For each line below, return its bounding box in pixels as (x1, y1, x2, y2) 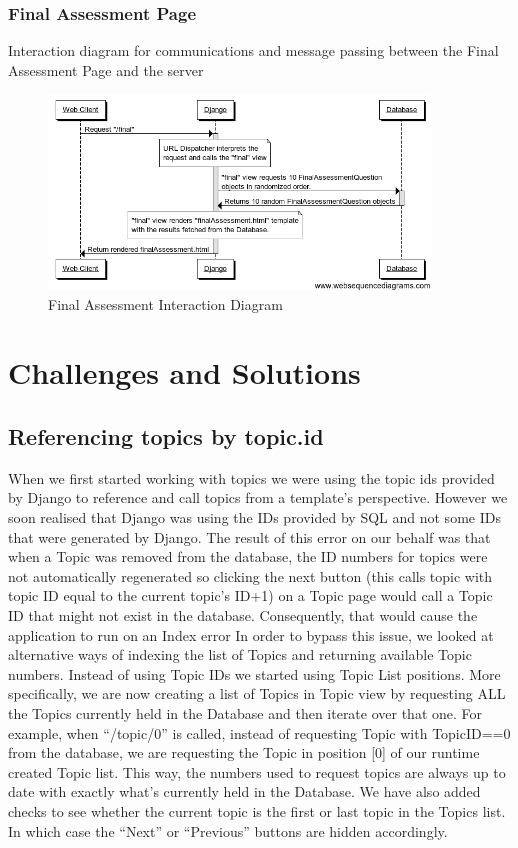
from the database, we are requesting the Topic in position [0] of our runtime (8, 742, 480, 763)
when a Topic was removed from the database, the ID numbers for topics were (8, 546, 488, 567)
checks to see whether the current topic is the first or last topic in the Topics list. (8, 800, 506, 821)
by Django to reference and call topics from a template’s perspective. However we (8, 487, 508, 508)
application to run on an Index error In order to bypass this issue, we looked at (8, 624, 494, 645)
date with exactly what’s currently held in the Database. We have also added (8, 781, 481, 802)
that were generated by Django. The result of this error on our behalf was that (8, 526, 491, 547)
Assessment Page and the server (8, 59, 204, 80)
